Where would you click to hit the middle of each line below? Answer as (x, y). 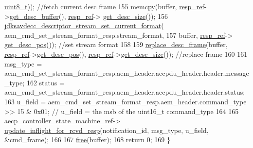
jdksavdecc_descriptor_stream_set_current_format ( (84, 25)
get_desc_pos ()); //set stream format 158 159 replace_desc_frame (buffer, (116, 44)
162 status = (45, 82)
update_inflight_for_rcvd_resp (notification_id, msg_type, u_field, (107, 130)
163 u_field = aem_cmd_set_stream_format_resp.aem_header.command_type (126, 101)
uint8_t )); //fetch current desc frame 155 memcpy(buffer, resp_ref (104, 6)
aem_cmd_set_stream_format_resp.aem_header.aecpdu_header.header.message (127, 73)
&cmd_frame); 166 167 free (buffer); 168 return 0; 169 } (87, 140)
